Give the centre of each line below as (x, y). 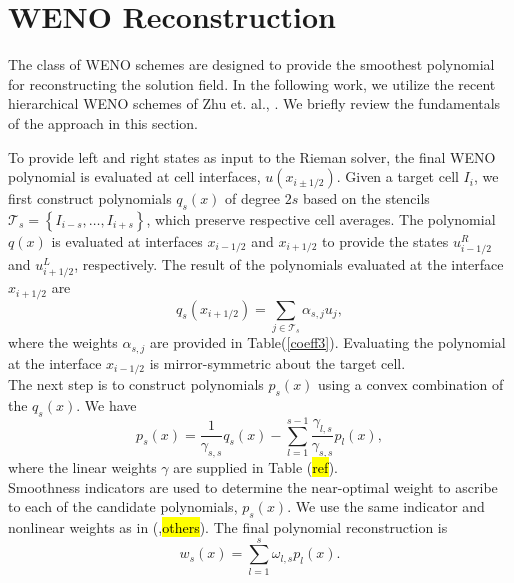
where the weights (63, 342)
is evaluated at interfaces (127, 240)
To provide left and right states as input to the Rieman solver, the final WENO (252, 156)
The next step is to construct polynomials (136, 384)
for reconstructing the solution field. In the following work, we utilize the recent (252, 83)
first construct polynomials (90, 198)
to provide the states (385, 240)
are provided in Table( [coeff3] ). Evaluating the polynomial (327, 342)
